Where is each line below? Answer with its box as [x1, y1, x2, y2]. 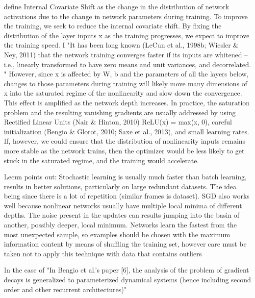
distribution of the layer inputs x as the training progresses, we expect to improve [4, 30, 250, 40]
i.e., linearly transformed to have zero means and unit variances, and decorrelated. [4, 59, 251, 69]
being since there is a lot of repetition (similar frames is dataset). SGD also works [4, 191, 250, 201]
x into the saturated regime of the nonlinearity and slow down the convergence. [4, 88, 242, 98]
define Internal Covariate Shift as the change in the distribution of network [4, 1, 229, 11]
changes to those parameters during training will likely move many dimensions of [4, 78, 247, 88]
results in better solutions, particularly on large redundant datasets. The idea [4, 181, 237, 191]
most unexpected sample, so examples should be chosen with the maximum [4, 229, 230, 239]
